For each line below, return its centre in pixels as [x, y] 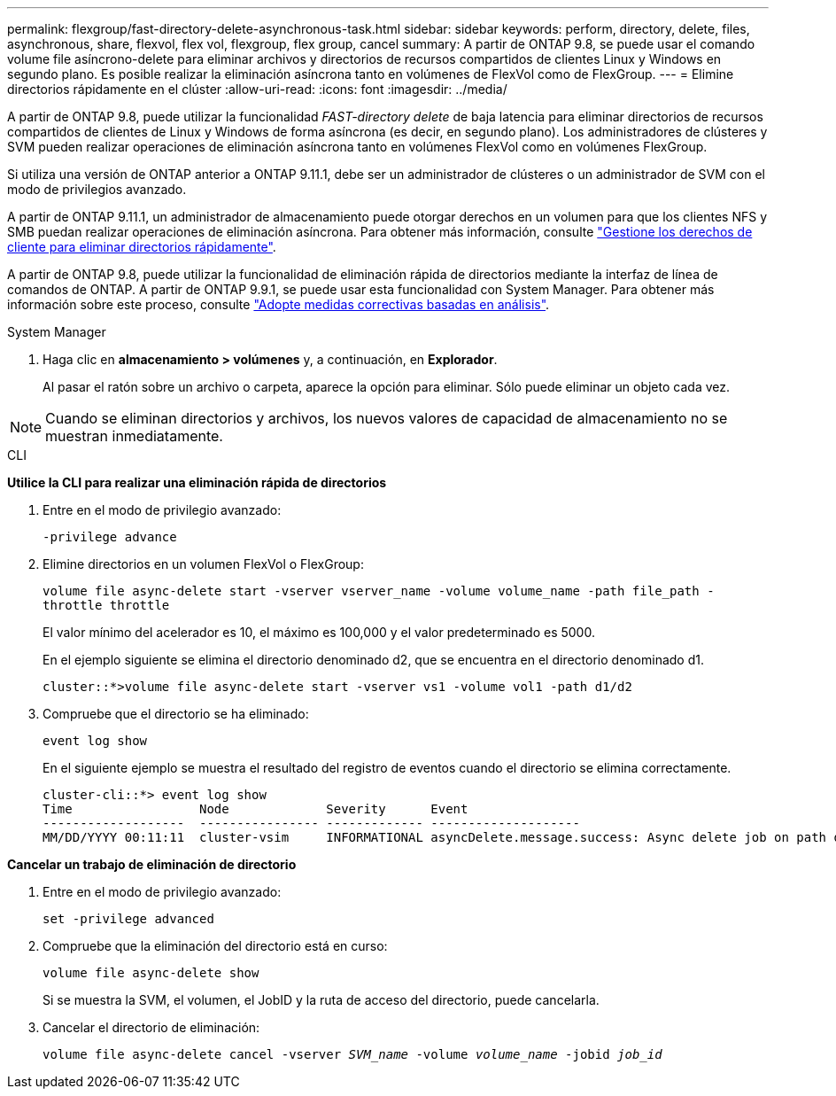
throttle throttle [106, 605]
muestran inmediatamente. [134, 436]
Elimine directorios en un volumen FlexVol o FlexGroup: [203, 564]
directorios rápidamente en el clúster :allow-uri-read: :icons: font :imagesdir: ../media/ [257, 89]
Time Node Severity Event [255, 809]
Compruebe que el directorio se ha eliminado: [176, 714]
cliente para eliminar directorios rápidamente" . [142, 247]
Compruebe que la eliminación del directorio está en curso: [215, 946]
